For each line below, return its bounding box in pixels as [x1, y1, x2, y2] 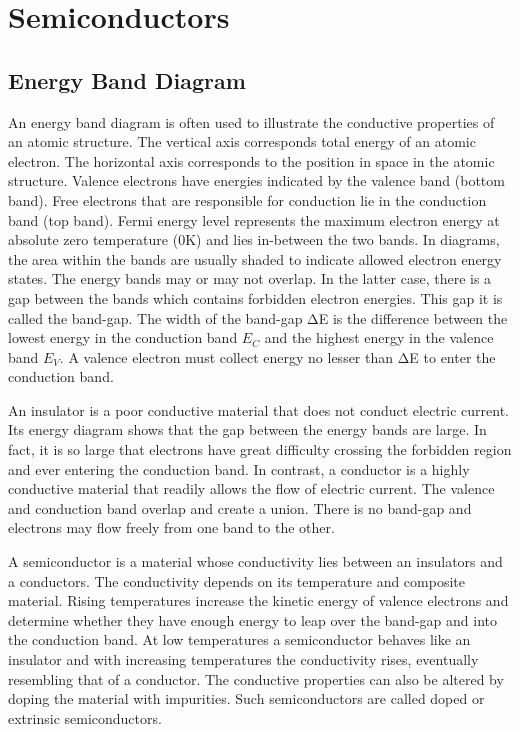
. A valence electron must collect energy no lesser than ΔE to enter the [59, 346, 496, 367]
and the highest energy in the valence [264, 327, 494, 348]
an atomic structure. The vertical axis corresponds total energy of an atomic [8, 131, 476, 152]
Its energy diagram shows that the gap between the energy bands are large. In [8, 419, 487, 440]
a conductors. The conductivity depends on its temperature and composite [8, 570, 465, 591]
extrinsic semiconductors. [8, 707, 162, 728]
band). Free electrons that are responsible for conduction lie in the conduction [8, 189, 487, 210]
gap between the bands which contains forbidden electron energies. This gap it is [8, 287, 503, 308]
